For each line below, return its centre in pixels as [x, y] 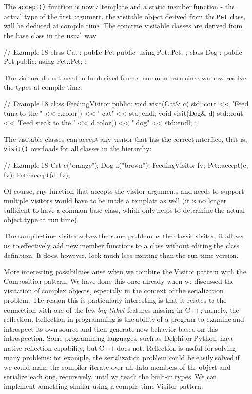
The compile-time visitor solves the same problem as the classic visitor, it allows [124, 236]
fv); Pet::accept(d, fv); [37, 174]
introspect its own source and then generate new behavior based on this [111, 328]
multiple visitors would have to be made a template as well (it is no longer [115, 200]
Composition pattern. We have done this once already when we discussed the [119, 281]
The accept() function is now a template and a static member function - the [119, 6]
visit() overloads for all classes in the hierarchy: [78, 148]
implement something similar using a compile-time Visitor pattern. [104, 386]
